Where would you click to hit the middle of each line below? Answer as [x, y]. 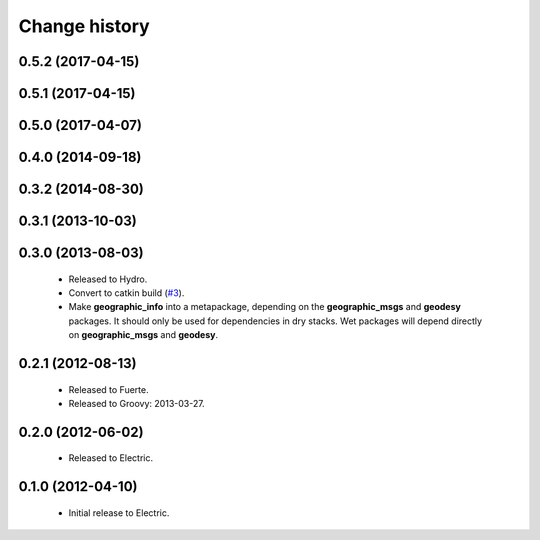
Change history [84, 26]
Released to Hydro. [108, 279]
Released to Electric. [111, 458]
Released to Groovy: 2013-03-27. [136, 404]
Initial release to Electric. [119, 512]
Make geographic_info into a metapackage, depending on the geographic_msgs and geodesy [265, 307]
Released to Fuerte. [108, 389]
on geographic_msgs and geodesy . [143, 335]
